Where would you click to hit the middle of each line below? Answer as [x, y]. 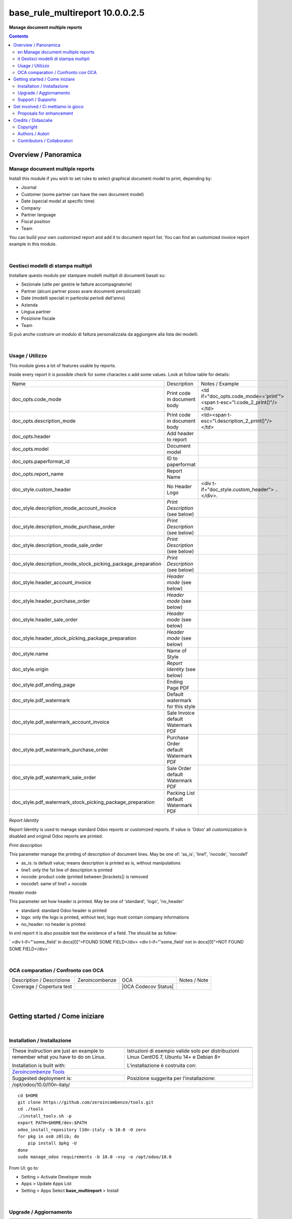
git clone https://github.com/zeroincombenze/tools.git [86, 1102]
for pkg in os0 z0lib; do [49, 1136]
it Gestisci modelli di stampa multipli [54, 59]
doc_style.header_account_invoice [52, 583]
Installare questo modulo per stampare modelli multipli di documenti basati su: [87, 275]
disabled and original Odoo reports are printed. [56, 836]
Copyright [28, 127]
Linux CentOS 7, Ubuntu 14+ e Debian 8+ [174, 1057]
